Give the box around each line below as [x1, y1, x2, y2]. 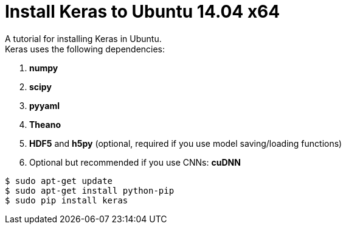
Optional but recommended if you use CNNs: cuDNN [29, 157, 241, 167]
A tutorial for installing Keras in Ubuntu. [5, 33, 162, 44]
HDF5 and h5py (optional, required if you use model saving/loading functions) [29, 138, 342, 149]
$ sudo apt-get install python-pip [5, 185, 175, 196]
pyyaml [29, 100, 60, 111]
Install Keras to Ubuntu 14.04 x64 [5, 1, 280, 22]
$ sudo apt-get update [5, 175, 113, 186]
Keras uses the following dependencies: [5, 43, 165, 54]
